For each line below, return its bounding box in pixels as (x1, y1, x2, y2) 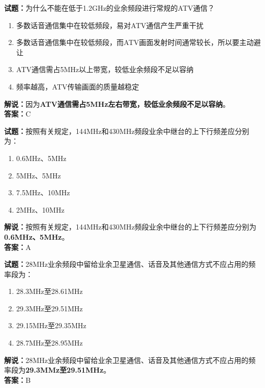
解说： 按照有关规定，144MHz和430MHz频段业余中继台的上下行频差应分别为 (4, 221, 257, 232)
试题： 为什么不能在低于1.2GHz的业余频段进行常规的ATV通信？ (4, 3, 215, 13)
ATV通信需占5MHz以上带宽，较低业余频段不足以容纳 (16, 64, 194, 75)
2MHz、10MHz (16, 204, 64, 215)
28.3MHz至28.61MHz (16, 286, 83, 296)
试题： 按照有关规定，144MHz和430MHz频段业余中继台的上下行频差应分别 (4, 125, 250, 136)
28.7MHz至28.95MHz (16, 337, 83, 348)
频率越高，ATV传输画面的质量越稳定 (16, 81, 139, 92)
